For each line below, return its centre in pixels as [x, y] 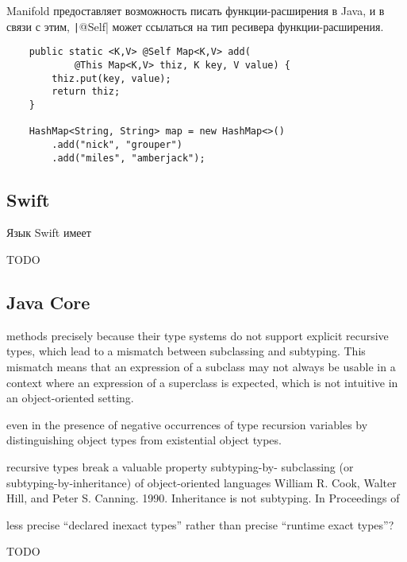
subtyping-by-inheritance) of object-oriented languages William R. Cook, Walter [202, 482]
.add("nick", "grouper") [117, 144]
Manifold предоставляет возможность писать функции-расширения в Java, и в [196, 10]
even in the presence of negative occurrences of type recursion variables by [187, 424]
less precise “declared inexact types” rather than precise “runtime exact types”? [200, 524]
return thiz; [86, 92]
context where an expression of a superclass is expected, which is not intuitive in [202, 382]
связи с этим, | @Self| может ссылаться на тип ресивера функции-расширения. [195, 26]
